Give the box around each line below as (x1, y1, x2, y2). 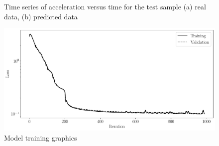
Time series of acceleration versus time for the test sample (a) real (4, 1, 206, 11)
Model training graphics (4, 132, 77, 143)
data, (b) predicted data (4, 11, 78, 21)
